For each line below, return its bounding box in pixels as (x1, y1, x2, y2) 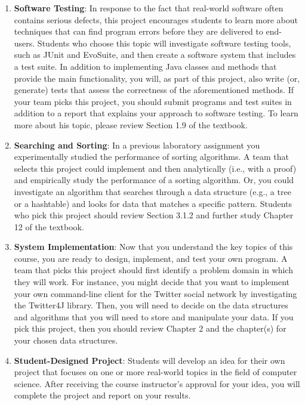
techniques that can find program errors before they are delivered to (14, 25, 263, 38)
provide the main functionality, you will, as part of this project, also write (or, (14, 72, 300, 84)
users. (14, 36, 35, 49)
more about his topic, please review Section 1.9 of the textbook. (14, 118, 248, 131)
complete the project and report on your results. (14, 389, 191, 401)
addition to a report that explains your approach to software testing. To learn (14, 107, 298, 119)
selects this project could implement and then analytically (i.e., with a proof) (14, 162, 297, 174)
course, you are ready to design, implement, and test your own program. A (14, 252, 288, 264)
